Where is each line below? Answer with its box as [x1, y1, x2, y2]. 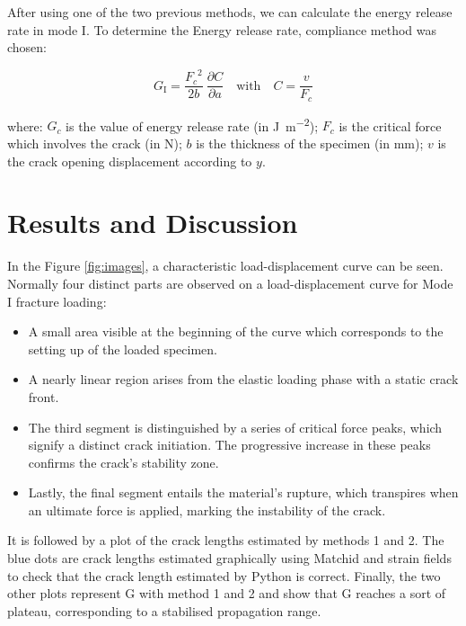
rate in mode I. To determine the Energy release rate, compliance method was [7, 20, 437, 39]
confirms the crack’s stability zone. [28, 452, 219, 471]
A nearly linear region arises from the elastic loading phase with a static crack [28, 370, 459, 389]
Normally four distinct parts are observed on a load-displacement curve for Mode [7, 273, 453, 292]
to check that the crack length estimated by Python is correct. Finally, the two [7, 566, 441, 585]
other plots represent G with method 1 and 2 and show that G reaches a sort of [7, 584, 446, 603]
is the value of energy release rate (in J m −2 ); [66, 113, 319, 135]
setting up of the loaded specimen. [28, 339, 217, 358]
